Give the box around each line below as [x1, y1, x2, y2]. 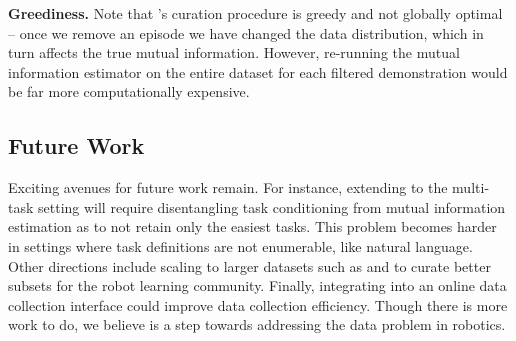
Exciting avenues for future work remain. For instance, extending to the [8, 177, 448, 198]
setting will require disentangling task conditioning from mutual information [38, 196, 506, 217]
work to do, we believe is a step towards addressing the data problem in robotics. [8, 314, 506, 335]
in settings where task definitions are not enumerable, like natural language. [8, 235, 473, 256]
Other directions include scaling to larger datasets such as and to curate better [8, 255, 491, 276]
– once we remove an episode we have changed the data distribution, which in [8, 22, 484, 43]
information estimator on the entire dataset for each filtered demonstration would [8, 61, 508, 82]
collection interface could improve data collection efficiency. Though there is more [8, 294, 508, 315]
